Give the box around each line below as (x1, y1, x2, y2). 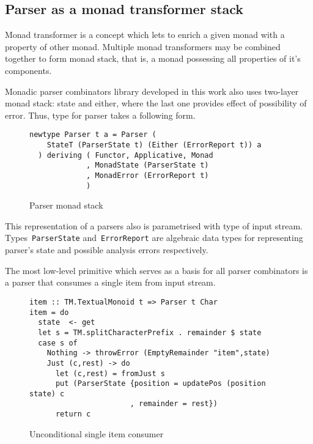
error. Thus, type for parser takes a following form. (5, 108, 196, 121)
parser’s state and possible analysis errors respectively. (5, 243, 208, 256)
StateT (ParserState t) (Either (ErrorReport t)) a (46, 141, 262, 150)
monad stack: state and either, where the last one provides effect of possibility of (5, 97, 307, 109)
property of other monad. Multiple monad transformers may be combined (5, 40, 281, 53)
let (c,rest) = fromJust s (55, 369, 165, 378)
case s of (38, 338, 78, 347)
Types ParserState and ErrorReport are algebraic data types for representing (5, 231, 303, 244)
